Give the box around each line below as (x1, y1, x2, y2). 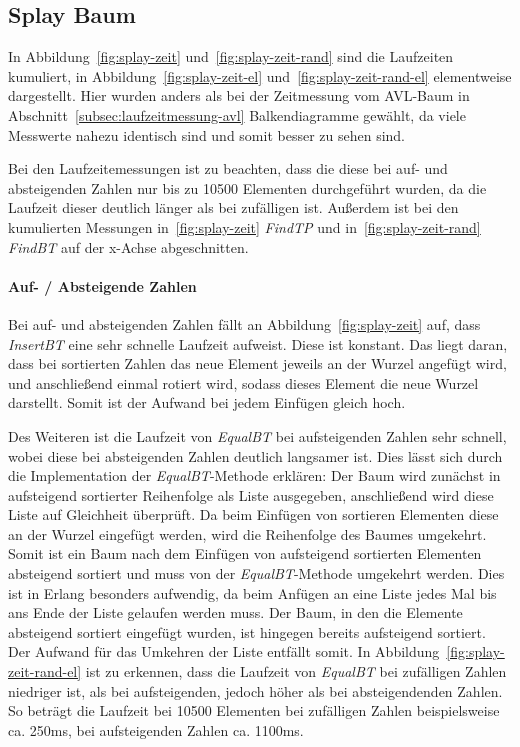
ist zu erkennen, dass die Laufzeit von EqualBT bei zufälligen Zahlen (85, 661, 507, 682)
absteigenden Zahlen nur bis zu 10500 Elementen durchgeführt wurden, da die (8, 177, 487, 198)
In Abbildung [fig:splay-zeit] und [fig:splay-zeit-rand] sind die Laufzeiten (8, 46, 454, 67)
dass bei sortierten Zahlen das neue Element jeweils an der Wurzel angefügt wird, (8, 353, 507, 374)
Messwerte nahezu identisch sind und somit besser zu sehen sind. (8, 124, 406, 145)
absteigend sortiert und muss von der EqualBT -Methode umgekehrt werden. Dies (8, 563, 505, 584)
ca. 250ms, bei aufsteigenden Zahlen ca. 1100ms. (8, 719, 304, 740)
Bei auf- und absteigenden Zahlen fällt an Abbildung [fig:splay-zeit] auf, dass (8, 313, 481, 334)
